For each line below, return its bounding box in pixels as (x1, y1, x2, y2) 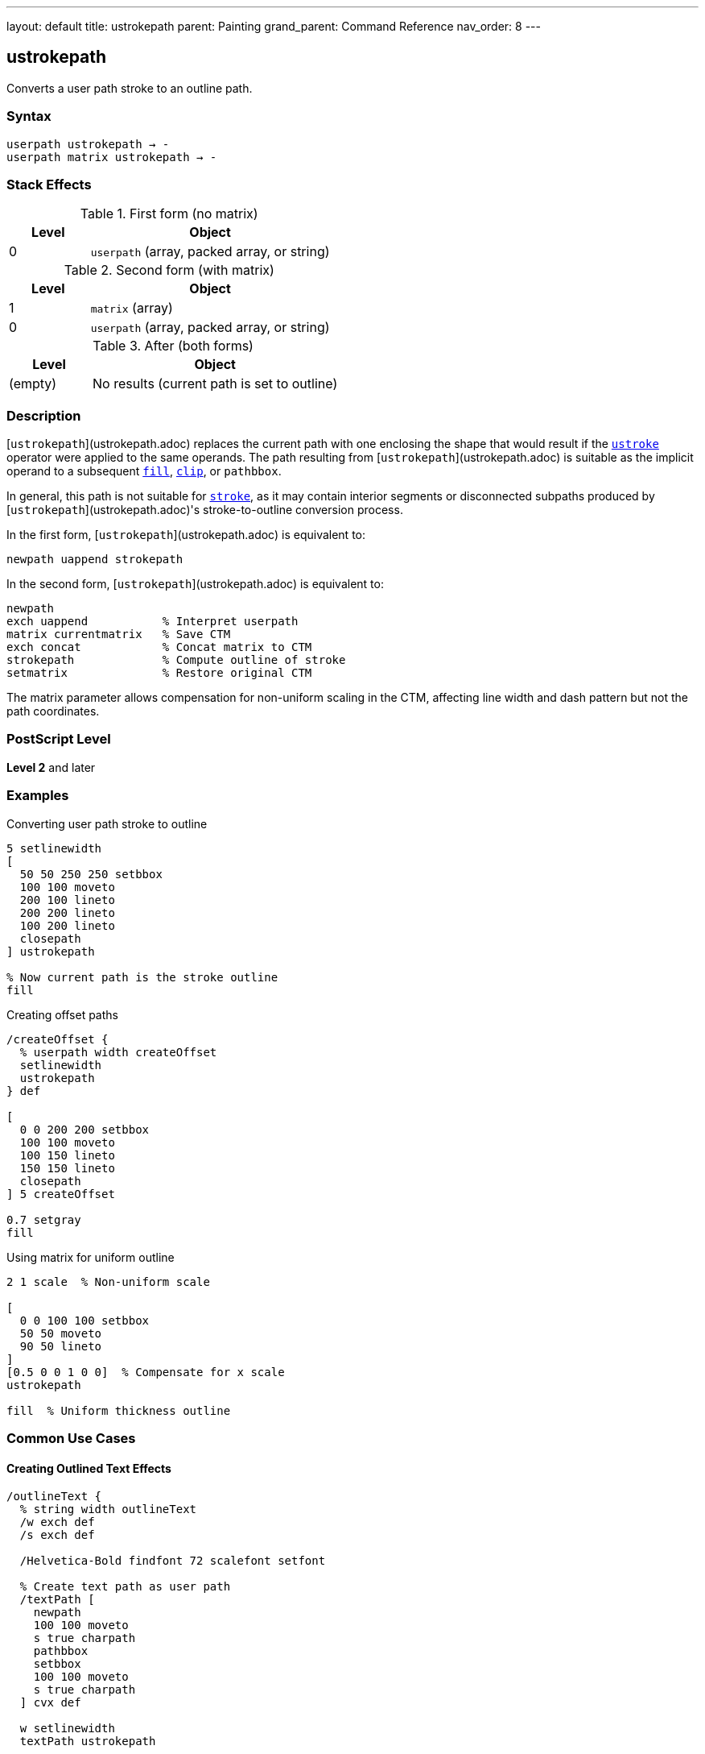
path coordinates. (6, 704, 100, 719)
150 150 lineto (19, 1161, 115, 1175)
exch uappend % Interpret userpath (6, 615, 299, 628)
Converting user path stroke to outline (6, 816, 208, 831)
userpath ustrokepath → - (6, 137, 170, 151)
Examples (6, 787, 69, 804)
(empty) (9, 375, 57, 392)
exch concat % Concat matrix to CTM (6, 641, 312, 654)
